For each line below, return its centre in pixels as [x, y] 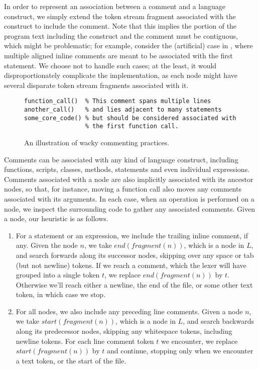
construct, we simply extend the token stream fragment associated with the [120, 16]
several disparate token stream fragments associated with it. [96, 85]
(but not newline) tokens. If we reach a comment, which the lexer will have [131, 265]
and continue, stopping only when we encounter [180, 351]
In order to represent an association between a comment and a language [115, 6]
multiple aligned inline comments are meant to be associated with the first [118, 55]
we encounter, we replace [200, 341]
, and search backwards [218, 321]
